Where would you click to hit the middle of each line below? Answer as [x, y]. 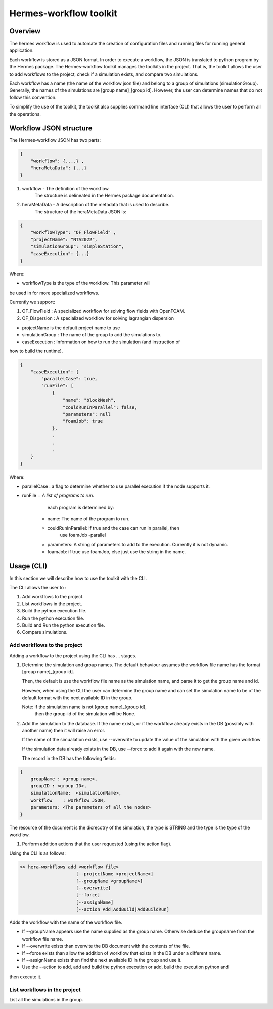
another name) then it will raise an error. [64, 731]
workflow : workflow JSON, [68, 800]
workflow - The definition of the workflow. [66, 188]
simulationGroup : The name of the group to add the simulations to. [92, 335]
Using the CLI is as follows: [37, 853]
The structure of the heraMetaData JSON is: [80, 212]
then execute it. [26, 977]
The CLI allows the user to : [38, 588]
